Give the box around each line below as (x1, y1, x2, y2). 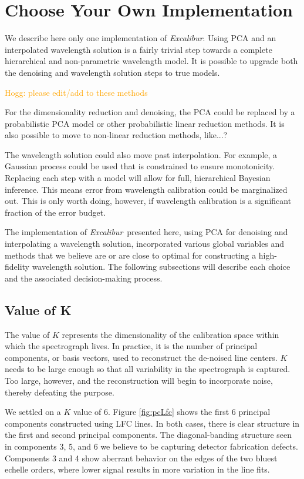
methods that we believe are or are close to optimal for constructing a (5, 249, 256, 261)
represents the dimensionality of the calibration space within (62, 328, 279, 340)
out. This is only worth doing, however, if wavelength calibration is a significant (5, 195, 292, 207)
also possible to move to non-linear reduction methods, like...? (5, 129, 228, 141)
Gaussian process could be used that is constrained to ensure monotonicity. (5, 160, 275, 172)
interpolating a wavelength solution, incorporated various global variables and (5, 237, 285, 250)
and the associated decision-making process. (5, 272, 163, 284)
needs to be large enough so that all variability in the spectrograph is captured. (5, 363, 291, 375)
